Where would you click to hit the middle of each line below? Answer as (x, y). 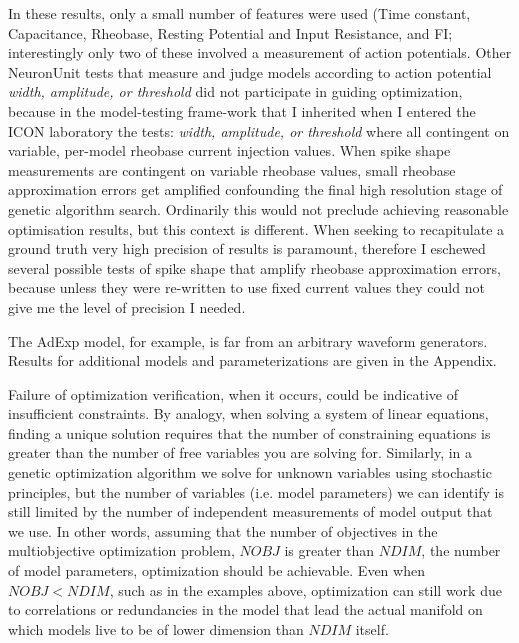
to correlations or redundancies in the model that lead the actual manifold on (245, 609)
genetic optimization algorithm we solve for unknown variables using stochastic (250, 472)
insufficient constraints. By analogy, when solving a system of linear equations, (248, 413)
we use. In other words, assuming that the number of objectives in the (223, 530)
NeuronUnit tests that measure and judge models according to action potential (250, 71)
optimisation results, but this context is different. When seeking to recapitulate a (256, 228)
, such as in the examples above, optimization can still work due (305, 589)
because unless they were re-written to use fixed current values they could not (246, 287)
